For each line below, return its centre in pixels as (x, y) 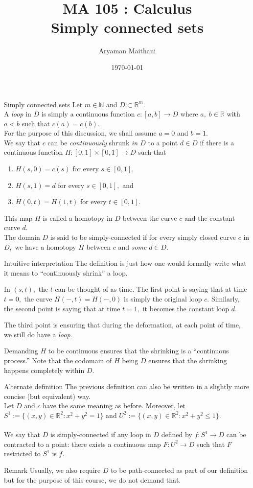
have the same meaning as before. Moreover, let (114, 406)
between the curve (150, 218)
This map (18, 218)
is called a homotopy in (78, 218)
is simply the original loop (163, 299)
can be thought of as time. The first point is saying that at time (151, 289)
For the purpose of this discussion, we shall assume (80, 133)
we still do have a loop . (38, 334)
